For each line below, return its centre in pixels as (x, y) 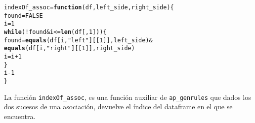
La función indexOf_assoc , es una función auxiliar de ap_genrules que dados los (127, 97)
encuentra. (20, 116)
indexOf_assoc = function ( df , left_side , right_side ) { (89, 7)
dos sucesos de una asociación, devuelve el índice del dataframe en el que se (118, 107)
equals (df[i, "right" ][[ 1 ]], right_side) (69, 48)
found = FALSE (23, 15)
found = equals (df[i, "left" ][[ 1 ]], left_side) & (78, 40)
